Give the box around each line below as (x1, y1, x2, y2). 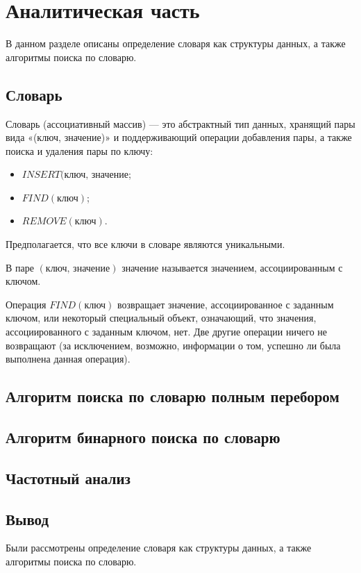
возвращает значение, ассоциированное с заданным (117, 297, 334, 311)
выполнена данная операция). (6, 351, 131, 366)
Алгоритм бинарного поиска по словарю (6, 426, 280, 447)
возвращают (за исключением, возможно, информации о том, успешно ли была (6, 338, 341, 352)
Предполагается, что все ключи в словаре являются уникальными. (6, 237, 285, 251)
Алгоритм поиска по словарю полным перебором (6, 385, 339, 407)
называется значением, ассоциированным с (161, 260, 343, 274)
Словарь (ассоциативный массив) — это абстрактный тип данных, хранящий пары (6, 116, 355, 131)
